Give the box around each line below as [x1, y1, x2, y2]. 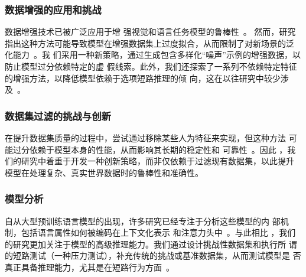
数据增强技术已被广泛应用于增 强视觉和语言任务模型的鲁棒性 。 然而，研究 [5, 25, 296, 38]
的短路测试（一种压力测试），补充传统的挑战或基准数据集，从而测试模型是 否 [5, 249, 301, 262]
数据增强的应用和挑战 [5, 2, 102, 17]
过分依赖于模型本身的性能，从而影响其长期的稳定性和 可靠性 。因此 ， [12, 143, 288, 155]
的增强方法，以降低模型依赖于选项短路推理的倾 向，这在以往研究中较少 [5, 71, 281, 84]
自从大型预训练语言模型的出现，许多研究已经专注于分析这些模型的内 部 [5, 214, 281, 227]
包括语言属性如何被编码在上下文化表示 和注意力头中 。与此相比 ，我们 [21, 226, 296, 239]
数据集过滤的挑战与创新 [5, 108, 111, 123]
